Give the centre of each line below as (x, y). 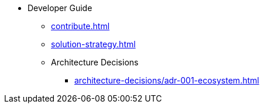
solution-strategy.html (93, 44)
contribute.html (80, 26)
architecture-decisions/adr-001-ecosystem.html (167, 80)
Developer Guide (60, 8)
